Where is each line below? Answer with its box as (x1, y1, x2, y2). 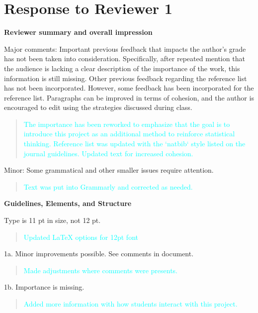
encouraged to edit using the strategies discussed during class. (4, 102, 192, 112)
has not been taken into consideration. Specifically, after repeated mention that (4, 53, 245, 64)
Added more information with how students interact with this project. (23, 299, 238, 309)
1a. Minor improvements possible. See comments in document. (4, 248, 194, 259)
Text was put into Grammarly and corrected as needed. (23, 181, 193, 192)
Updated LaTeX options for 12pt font (23, 231, 138, 242)
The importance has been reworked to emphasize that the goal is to (23, 118, 230, 129)
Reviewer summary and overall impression (4, 27, 153, 37)
